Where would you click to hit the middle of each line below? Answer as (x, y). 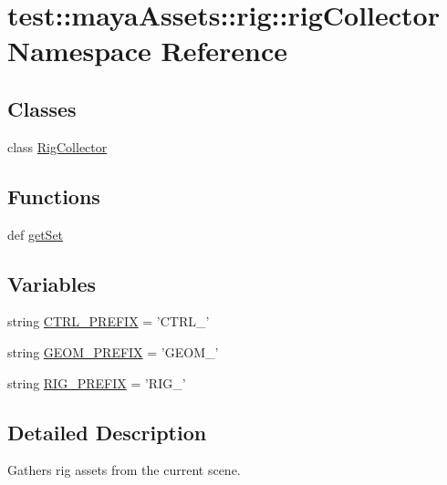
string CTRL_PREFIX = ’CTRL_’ (109, 321)
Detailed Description (107, 432)
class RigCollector (57, 146)
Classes (42, 108)
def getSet (36, 234)
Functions (54, 196)
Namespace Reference (147, 51)
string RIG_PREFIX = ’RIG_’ (97, 382)
